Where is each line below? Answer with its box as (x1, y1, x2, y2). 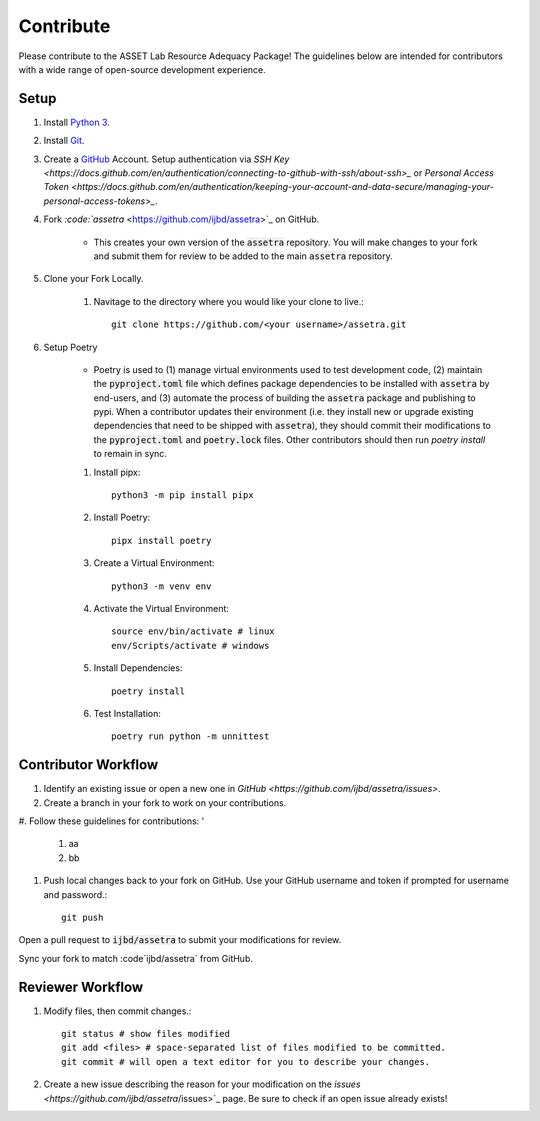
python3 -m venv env (111, 580, 212, 592)
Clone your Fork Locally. (43, 273, 144, 285)
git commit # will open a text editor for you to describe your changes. (61, 1056, 431, 1067)
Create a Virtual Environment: (93, 557, 215, 569)
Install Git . (43, 135, 85, 147)
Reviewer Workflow (18, 978, 144, 995)
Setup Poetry (43, 341, 98, 353)
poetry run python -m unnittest (111, 731, 270, 742)
